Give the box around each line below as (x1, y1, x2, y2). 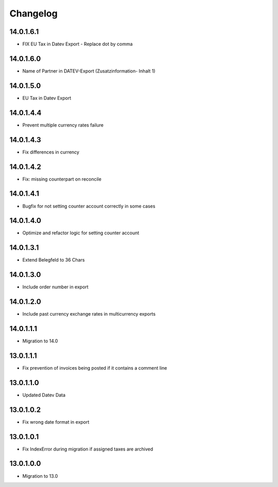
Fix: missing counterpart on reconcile (22, 176, 101, 182)
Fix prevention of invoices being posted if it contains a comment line (22, 364, 167, 371)
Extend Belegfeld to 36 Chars (22, 257, 85, 263)
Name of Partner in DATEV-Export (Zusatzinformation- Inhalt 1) (22, 67, 155, 74)
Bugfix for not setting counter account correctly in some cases (22, 203, 155, 209)
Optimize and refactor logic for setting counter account (22, 230, 140, 236)
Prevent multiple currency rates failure (22, 121, 104, 128)
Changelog (9, 8, 58, 19)
